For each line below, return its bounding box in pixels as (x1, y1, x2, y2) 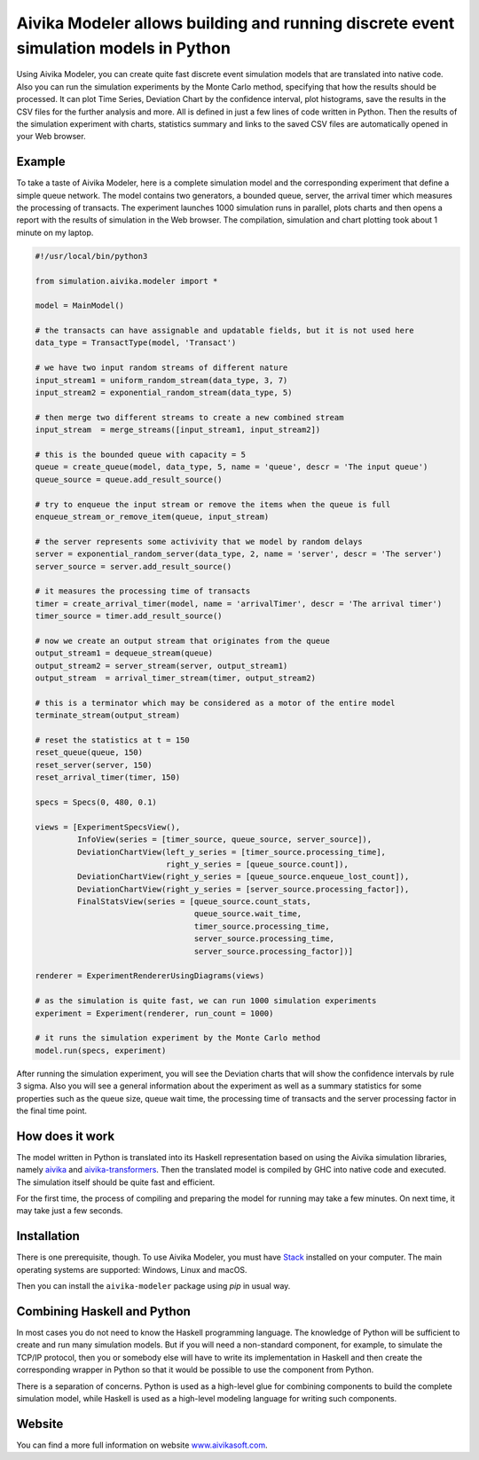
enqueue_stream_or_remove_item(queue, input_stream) (35, 511, 270, 522)
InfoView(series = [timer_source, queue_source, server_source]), (76, 835, 373, 844)
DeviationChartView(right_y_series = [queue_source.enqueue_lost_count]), (76, 872, 410, 882)
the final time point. (16, 1105, 88, 1116)
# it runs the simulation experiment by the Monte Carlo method (35, 1033, 321, 1043)
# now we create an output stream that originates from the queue (35, 635, 330, 646)
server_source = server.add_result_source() (35, 561, 232, 571)
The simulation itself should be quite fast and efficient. (16, 1176, 216, 1188)
